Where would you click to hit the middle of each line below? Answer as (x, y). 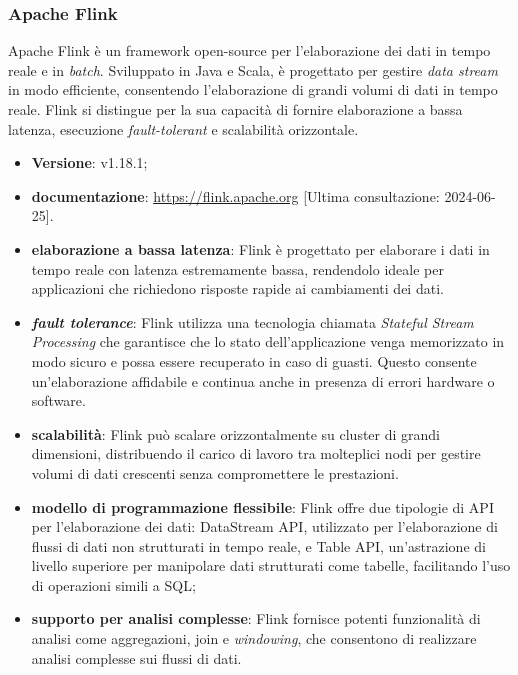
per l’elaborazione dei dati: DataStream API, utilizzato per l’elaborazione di (264, 526)
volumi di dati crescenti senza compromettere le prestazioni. (215, 472)
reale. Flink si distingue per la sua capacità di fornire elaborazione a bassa (235, 109)
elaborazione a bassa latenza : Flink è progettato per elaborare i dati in (260, 248)
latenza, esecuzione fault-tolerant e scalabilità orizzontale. (183, 128)
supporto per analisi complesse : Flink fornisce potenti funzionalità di (256, 618)
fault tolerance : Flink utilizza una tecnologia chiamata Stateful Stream (252, 321)
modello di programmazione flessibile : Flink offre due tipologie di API (262, 506)
